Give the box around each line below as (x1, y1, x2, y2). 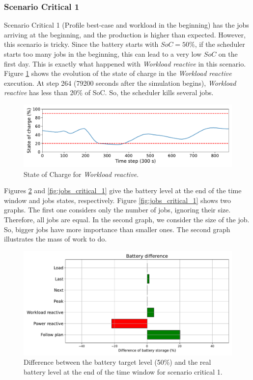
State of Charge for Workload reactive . (24, 169, 139, 179)
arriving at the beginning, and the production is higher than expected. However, (4, 29, 246, 39)
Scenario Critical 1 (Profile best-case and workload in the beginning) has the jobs (4, 20, 249, 30)
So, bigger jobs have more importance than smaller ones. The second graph (4, 224, 230, 234)
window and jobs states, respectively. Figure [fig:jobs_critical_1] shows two (4, 195, 231, 205)
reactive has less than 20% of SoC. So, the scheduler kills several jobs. (4, 87, 214, 98)
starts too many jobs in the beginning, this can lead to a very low (4, 49, 202, 59)
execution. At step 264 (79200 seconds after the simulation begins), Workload (4, 77, 236, 88)
